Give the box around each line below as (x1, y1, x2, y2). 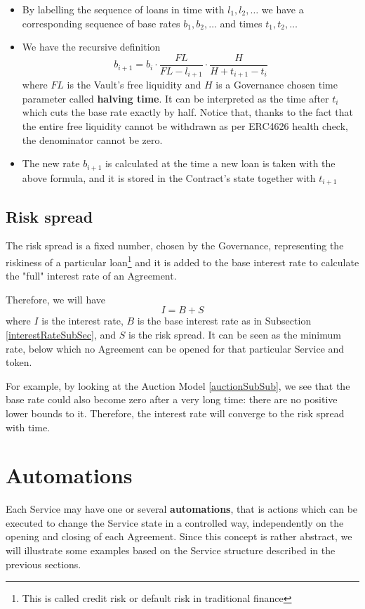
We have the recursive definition (22, 39, 161, 54)
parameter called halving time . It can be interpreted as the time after (22, 91, 329, 105)
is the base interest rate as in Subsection (137, 313, 312, 328)
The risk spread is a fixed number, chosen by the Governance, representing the (6, 238, 344, 253)
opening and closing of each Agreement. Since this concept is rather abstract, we (6, 529, 352, 544)
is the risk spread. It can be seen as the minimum (128, 327, 341, 341)
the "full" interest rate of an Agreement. (6, 268, 177, 283)
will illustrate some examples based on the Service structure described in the (6, 543, 336, 558)
